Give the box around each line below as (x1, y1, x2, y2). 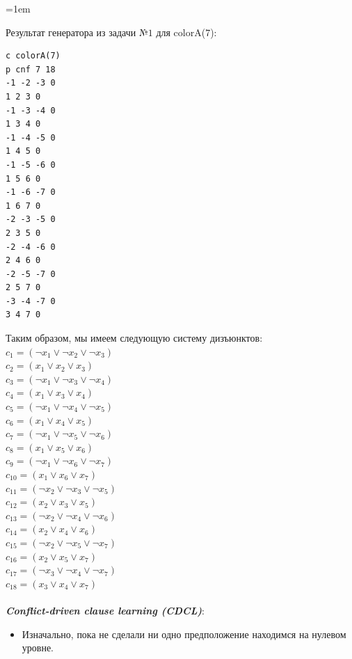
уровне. (22, 640, 54, 655)
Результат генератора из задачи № (6, 24, 148, 39)
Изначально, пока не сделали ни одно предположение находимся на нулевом (22, 626, 346, 641)
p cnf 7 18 (6, 64, 56, 74)
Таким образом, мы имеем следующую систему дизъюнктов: (6, 331, 263, 345)
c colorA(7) (6, 51, 61, 61)
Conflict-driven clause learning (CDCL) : (6, 603, 205, 617)
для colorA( (156, 24, 206, 39)
